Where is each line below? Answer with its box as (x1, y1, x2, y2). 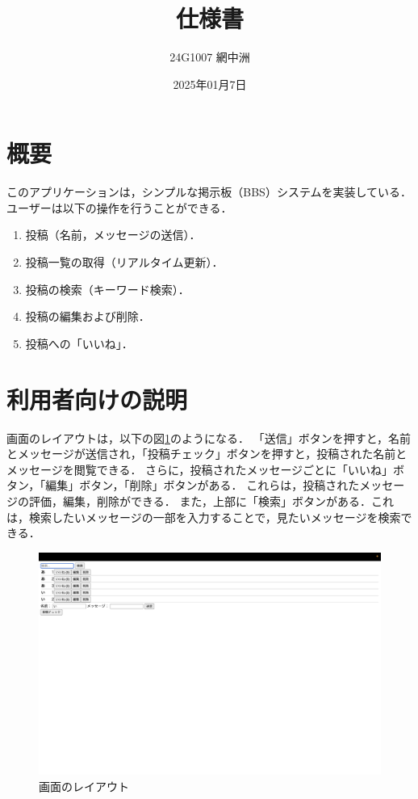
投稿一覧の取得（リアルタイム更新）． (25, 254, 224, 271)
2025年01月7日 (173, 75, 247, 92)
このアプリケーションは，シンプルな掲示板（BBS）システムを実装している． (6, 183, 412, 200)
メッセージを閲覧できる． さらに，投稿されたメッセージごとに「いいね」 (6, 460, 394, 477)
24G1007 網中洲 (169, 48, 250, 65)
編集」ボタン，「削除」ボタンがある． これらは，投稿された (45, 477, 360, 494)
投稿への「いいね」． (25, 334, 133, 351)
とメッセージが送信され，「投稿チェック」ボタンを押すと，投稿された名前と (6, 445, 408, 462)
